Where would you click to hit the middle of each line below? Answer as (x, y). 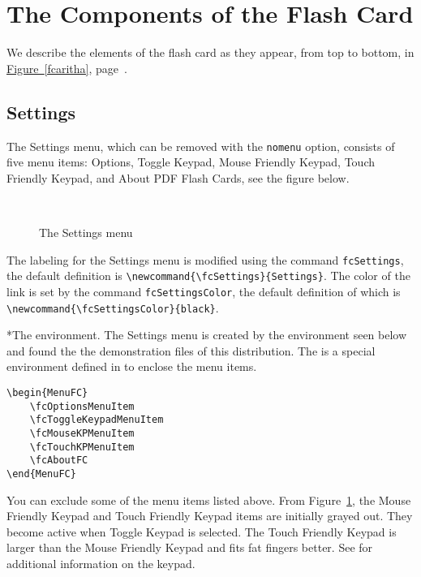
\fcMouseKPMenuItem (82, 433)
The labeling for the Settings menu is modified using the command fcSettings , (205, 259)
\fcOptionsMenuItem (82, 406)
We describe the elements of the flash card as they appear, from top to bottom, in (210, 52)
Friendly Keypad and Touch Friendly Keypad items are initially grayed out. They (210, 516)
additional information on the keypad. (101, 563)
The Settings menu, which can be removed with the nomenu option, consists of (201, 146)
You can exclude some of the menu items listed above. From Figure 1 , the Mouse (209, 499)
